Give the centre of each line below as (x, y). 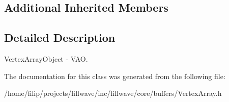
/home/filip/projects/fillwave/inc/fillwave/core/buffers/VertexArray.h (113, 93)
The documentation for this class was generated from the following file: (115, 76)
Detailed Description (60, 37)
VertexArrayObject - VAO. (46, 58)
